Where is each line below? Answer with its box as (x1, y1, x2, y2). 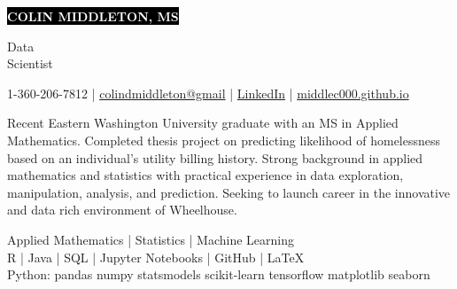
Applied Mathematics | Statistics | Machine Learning (7, 230, 295, 248)
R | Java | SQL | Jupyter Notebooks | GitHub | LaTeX (7, 247, 305, 266)
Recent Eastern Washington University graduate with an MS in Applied (7, 113, 399, 132)
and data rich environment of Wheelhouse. (7, 200, 237, 219)
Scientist (7, 54, 53, 73)
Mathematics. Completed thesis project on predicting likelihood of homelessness (7, 130, 441, 149)
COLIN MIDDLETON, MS (7, 7, 179, 25)
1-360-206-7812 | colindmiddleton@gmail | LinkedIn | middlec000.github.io (7, 83, 409, 102)
